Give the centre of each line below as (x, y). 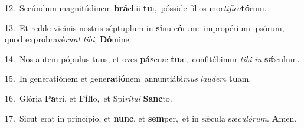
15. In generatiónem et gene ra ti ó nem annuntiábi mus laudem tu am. (128, 78)
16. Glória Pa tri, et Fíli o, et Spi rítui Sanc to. (89, 98)
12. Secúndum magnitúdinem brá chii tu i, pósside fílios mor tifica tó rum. (136, 8)
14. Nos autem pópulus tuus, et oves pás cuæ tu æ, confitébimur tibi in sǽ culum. (152, 58)
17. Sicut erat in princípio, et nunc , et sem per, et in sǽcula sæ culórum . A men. (151, 118)
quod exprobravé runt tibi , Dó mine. (68, 39)
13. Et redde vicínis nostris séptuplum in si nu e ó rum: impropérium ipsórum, (145, 27)
